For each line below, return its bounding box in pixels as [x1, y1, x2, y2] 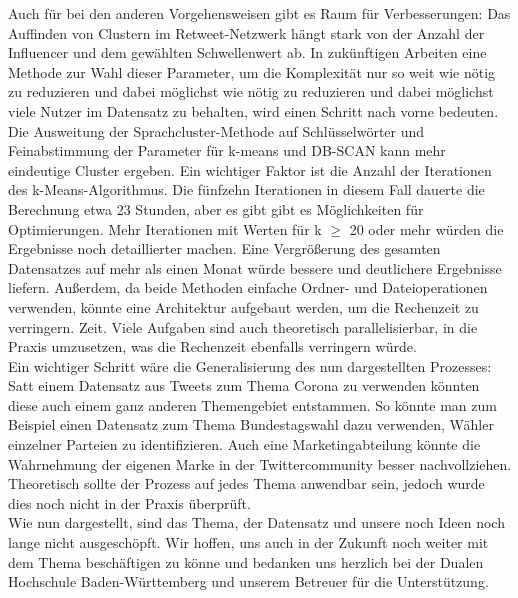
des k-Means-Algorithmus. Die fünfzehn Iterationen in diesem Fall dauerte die [8, 179, 485, 200]
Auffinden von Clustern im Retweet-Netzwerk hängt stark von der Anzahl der [8, 22, 485, 43]
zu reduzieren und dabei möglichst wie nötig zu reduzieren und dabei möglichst [8, 81, 494, 102]
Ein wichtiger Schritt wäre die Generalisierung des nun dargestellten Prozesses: [8, 355, 492, 376]
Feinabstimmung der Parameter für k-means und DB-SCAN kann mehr [8, 140, 446, 161]
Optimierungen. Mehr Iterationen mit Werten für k [8, 218, 322, 239]
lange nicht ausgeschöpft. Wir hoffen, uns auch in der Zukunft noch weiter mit [8, 532, 489, 553]
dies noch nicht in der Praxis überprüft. [8, 492, 251, 513]
